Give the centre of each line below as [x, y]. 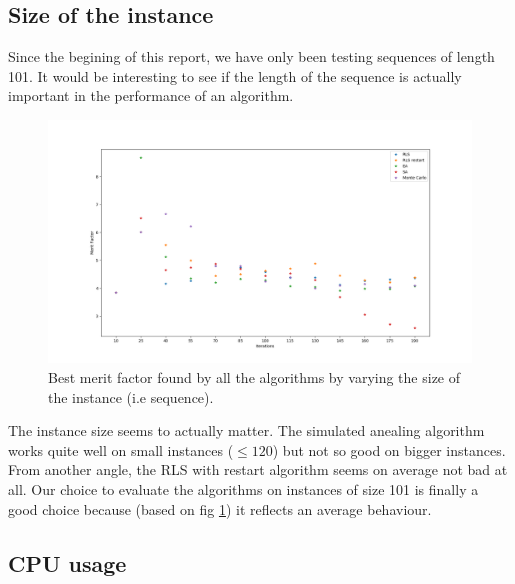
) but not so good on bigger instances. [389, 449]
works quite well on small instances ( [121, 449]
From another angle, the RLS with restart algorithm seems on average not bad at [258, 469]
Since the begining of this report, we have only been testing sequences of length [251, 56]
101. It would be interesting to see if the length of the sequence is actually [235, 75]
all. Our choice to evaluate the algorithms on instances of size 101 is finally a [243, 489]
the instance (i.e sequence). [131, 396]
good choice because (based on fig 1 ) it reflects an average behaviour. [220, 508]
